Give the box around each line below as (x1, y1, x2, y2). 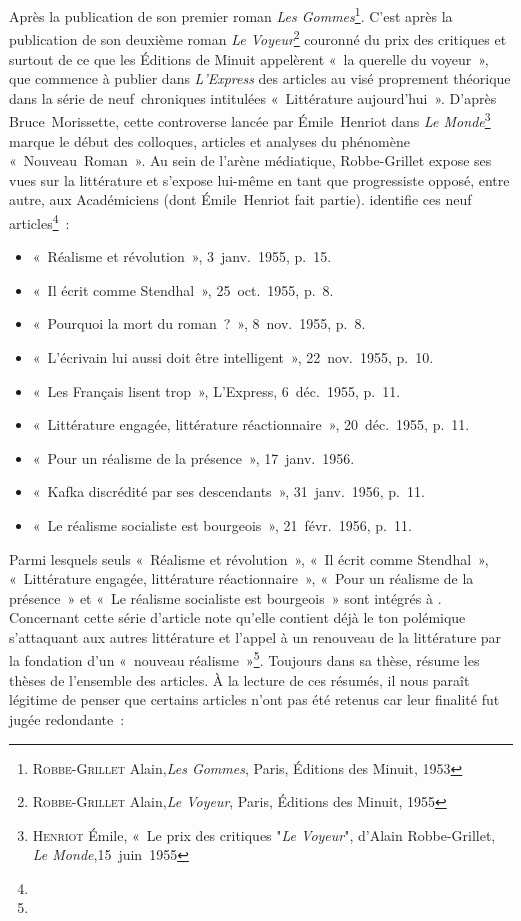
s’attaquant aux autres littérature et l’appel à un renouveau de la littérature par (9, 626, 502, 647)
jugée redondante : (9, 708, 125, 729)
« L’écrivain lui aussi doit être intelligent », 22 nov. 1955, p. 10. (32, 346, 434, 367)
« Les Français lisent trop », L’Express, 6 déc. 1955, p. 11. (32, 380, 401, 401)
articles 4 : (9, 209, 70, 233)
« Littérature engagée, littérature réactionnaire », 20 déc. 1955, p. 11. (32, 414, 470, 435)
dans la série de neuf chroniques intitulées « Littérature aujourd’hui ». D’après (9, 87, 497, 108)
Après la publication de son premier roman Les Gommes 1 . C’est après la (9, 3, 453, 26)
